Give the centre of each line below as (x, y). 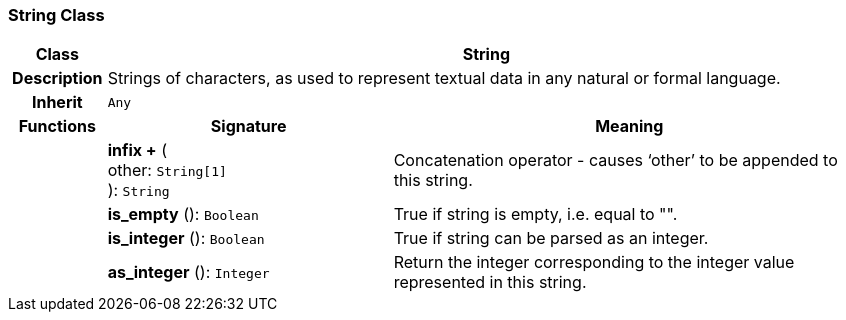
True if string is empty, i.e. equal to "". (535, 214)
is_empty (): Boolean (183, 214)
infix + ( (137, 150)
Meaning (629, 126)
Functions (57, 126)
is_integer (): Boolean (186, 238)
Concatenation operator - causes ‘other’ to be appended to (615, 160)
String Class (56, 15)
